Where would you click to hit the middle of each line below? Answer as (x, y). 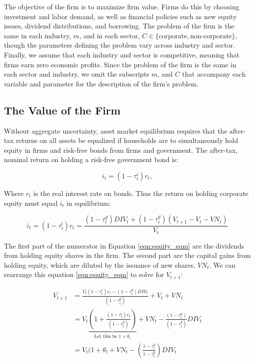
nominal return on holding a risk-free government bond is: (91, 159)
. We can (222, 265)
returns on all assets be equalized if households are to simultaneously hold (127, 140)
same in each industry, (38, 35)
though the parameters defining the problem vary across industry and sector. (119, 45)
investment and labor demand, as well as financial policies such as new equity (120, 16)
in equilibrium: (89, 203)
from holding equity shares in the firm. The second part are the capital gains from (127, 255)
